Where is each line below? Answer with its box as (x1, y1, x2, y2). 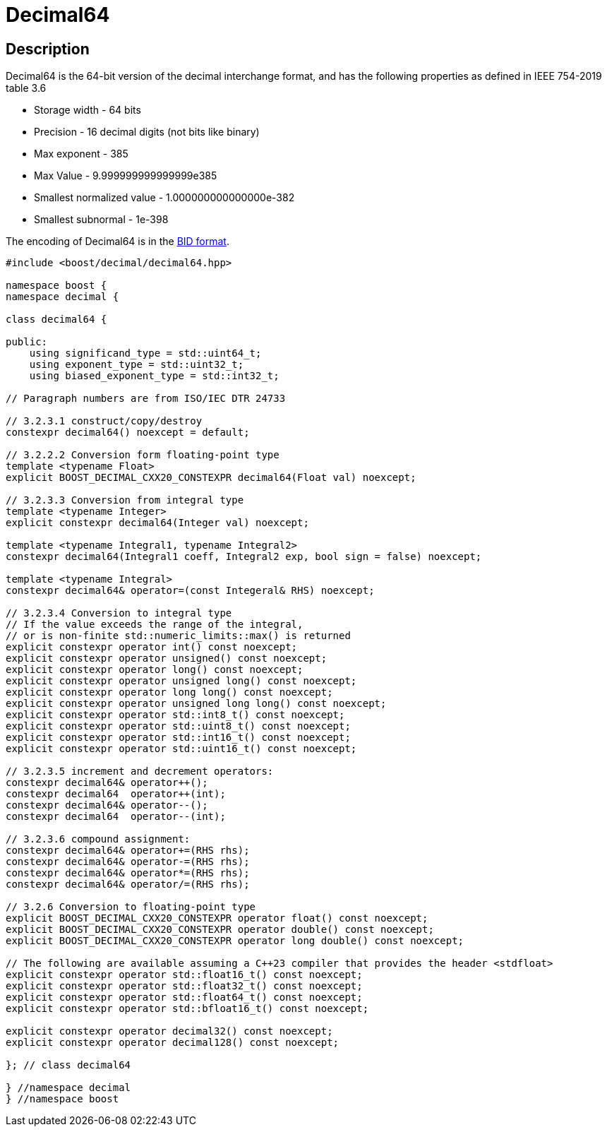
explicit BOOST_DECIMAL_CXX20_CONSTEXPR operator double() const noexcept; (6, 924, 434, 936)
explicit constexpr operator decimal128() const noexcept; (6, 1037, 339, 1049)
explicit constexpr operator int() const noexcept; (6, 641, 298, 653)
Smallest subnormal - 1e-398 (34, 213, 169, 226)
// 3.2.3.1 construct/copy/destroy (6, 415, 203, 427)
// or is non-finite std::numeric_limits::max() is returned (6, 630, 351, 642)
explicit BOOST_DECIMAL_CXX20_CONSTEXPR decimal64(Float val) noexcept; (6, 472, 416, 484)
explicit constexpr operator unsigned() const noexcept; (6, 653, 327, 665)
